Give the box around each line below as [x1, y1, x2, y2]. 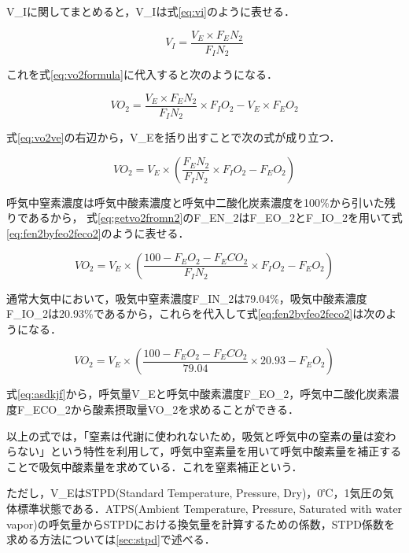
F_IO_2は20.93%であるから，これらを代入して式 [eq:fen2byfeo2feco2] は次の [6, 305, 386, 322]
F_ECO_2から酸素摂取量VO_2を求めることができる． [17, 400, 299, 417]
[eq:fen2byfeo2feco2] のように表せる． [6, 225, 190, 241]
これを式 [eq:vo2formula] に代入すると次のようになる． [6, 66, 278, 83]
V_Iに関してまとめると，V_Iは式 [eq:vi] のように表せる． [6, 3, 296, 19]
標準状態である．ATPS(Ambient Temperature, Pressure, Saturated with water [17, 500, 403, 516]
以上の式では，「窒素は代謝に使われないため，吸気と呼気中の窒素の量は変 [6, 427, 385, 444]
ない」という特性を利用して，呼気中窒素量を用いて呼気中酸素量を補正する [17, 443, 402, 459]
